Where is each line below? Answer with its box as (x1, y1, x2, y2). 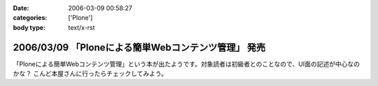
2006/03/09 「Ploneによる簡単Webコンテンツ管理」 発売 (13, 42, 266, 53)
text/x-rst (68, 23, 95, 31)
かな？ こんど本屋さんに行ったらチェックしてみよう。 (13, 69, 168, 78)
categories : (13, 14, 48, 22)
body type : (13, 23, 45, 31)
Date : (13, 4, 29, 12)
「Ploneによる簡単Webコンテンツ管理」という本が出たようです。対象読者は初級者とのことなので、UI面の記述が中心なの (13, 60, 360, 68)
